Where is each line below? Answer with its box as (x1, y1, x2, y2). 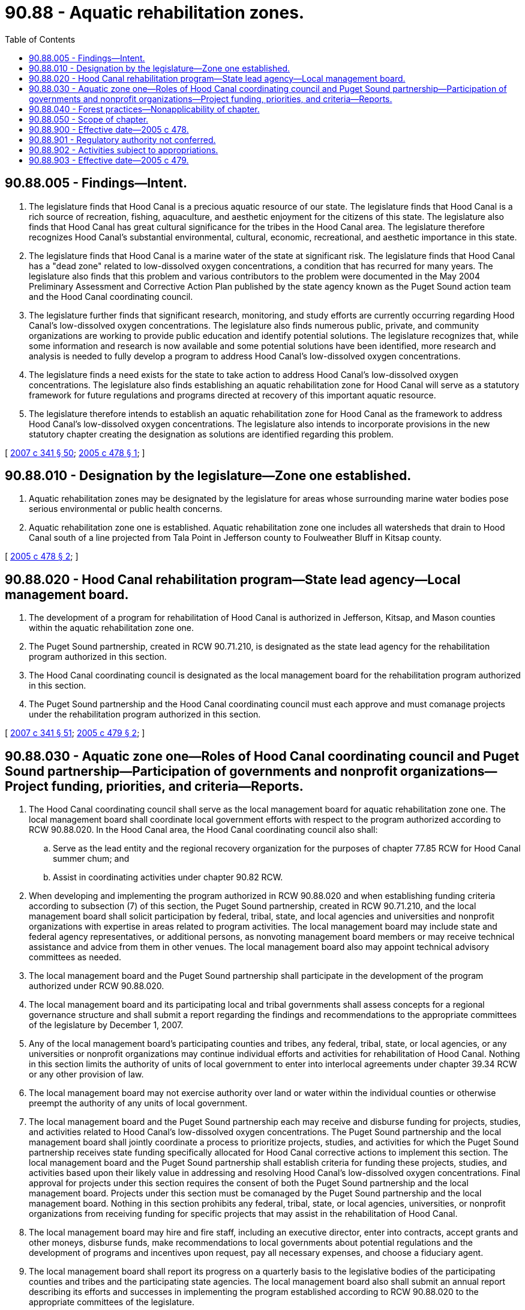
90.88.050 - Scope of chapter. (29, 114, 149, 124)
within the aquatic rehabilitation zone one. (29, 623, 194, 633)
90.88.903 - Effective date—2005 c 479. (29, 154, 189, 165)
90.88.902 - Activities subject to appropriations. (29, 144, 218, 155)
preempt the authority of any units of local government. (29, 1098, 248, 1109)
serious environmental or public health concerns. (29, 504, 223, 514)
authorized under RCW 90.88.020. (29, 981, 164, 992)
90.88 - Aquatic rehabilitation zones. (5, 2, 305, 23)
